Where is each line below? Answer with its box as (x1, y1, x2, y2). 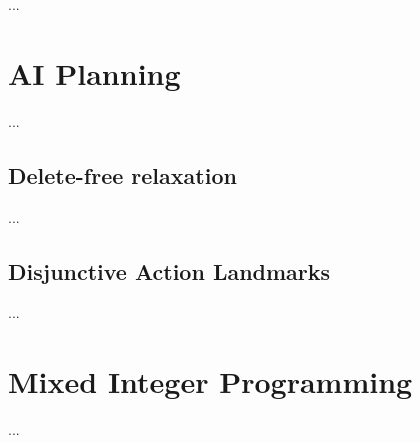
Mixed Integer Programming (8, 361, 413, 402)
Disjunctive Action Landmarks (8, 255, 331, 286)
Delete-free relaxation (8, 159, 237, 190)
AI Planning (8, 52, 181, 93)
